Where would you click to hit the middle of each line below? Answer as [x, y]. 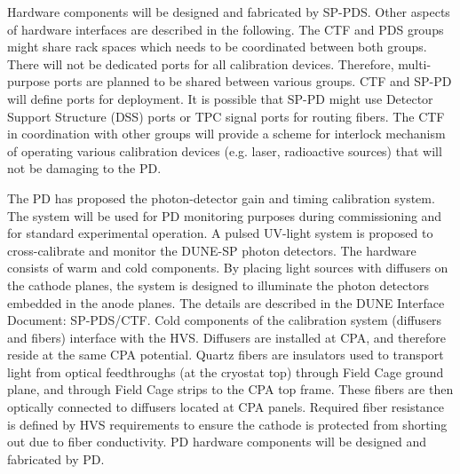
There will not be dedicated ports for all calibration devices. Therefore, [201, 63]
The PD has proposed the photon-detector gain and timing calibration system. [221, 197]
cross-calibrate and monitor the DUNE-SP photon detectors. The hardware [212, 250]
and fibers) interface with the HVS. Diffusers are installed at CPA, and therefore [227, 337]
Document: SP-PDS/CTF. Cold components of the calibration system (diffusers [225, 320]
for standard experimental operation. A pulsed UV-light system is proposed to [220, 233]
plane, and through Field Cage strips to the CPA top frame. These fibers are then [230, 389]
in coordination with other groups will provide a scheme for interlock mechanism [226, 134]
